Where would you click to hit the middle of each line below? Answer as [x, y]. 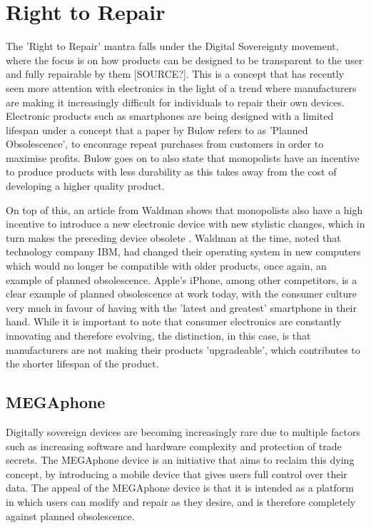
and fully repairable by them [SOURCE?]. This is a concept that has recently [175, 74]
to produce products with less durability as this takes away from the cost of [171, 172]
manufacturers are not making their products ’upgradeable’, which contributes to [183, 349]
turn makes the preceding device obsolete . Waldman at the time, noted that [173, 237]
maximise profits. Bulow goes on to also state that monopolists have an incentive [183, 157]
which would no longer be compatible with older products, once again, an [166, 266]
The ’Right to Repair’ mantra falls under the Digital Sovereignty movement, [172, 46]
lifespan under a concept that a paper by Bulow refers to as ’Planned [157, 130]
